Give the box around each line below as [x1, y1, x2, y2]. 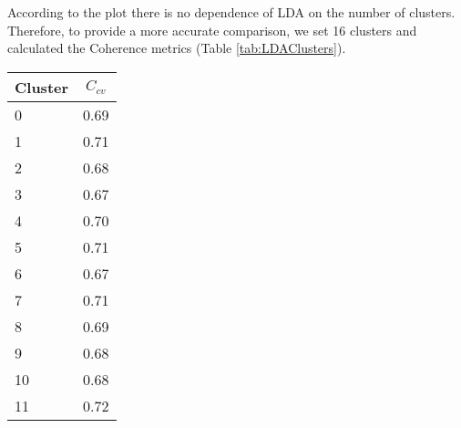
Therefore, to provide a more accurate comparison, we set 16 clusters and [7, 20, 417, 39]
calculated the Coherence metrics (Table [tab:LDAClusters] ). [7, 38, 346, 57]
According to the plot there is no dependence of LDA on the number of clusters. [7, 3, 456, 21]
